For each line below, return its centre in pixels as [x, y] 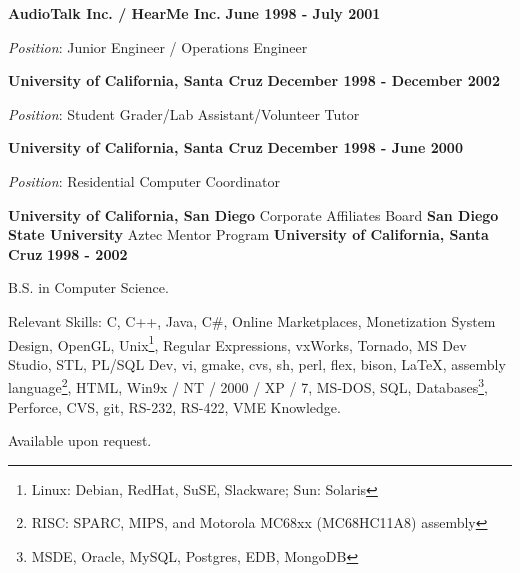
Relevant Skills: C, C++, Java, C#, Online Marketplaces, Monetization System [252, 320]
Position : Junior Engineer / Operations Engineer [158, 46]
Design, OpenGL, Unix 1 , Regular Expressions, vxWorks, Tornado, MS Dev [237, 343]
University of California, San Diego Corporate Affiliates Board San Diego [253, 214]
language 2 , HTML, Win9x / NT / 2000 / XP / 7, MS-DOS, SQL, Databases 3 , [248, 386]
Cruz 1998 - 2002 [68, 253]
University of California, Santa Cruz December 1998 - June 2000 [235, 147]
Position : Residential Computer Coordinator [144, 180]
